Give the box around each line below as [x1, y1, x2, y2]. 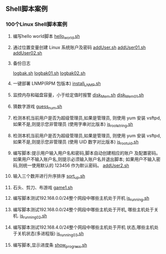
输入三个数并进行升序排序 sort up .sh [12, 173, 85, 180]
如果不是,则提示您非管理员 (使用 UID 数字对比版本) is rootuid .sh [12, 139, 139, 146]
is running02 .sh [19, 213, 47, 220]
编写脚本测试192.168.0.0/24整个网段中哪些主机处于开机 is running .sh [12, 195, 150, 202]
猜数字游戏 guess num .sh [12, 103, 63, 110]
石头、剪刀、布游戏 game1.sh [12, 184, 73, 190]
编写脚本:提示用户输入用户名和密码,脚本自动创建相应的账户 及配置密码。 [12, 150, 161, 156]
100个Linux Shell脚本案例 [5, 21, 68, 28]
